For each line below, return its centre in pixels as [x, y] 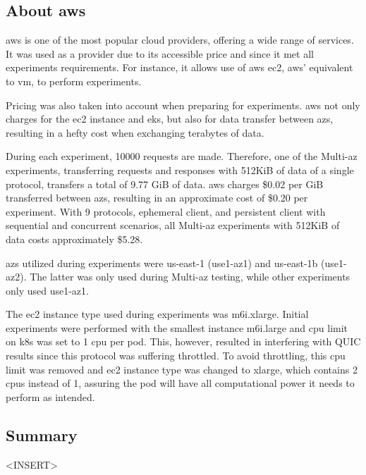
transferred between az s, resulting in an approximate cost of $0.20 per [157, 198]
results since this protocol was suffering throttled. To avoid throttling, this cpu [176, 356]
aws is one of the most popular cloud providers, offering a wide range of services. [180, 40]
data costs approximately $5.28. [74, 239]
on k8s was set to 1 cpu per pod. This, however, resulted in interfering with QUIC [183, 341]
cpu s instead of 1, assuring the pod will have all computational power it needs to [180, 383]
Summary [42, 434]
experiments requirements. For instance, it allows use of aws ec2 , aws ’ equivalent [179, 67]
